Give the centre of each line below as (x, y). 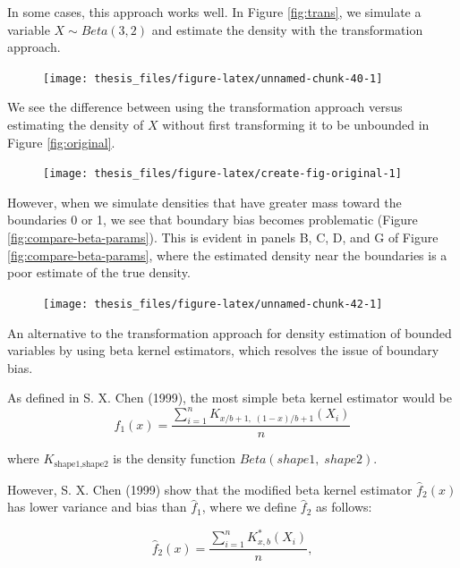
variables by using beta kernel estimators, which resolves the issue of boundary (223, 350)
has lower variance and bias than (97, 507)
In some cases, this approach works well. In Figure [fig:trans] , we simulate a (214, 12)
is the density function (175, 458)
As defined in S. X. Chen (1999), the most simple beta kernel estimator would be (230, 398)
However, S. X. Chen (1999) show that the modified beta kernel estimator (210, 489)
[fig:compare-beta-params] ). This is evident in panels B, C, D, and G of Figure (223, 237)
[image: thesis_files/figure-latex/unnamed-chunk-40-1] (213, 78)
